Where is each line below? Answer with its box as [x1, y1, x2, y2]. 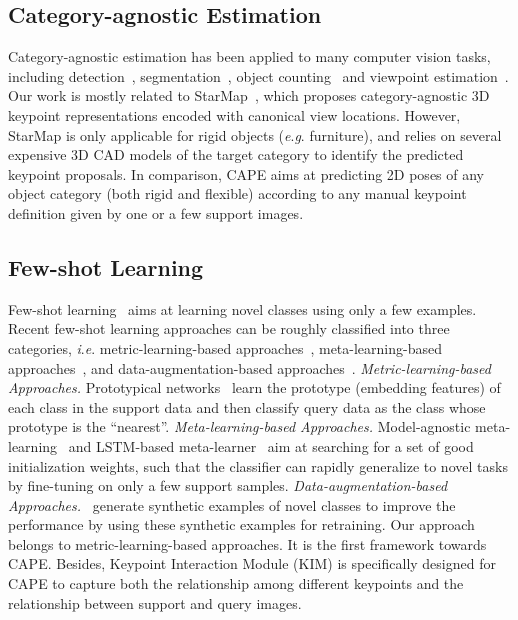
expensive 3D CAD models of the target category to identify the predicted [8, 144, 464, 165]
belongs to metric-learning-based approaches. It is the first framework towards [8, 533, 487, 554]
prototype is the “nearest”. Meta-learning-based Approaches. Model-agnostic [8, 416, 471, 437]
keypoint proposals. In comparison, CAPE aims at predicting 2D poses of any [8, 163, 485, 184]
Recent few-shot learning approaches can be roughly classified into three [8, 318, 450, 339]
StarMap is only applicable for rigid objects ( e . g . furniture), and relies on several [8, 124, 502, 145]
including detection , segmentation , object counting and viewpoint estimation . [8, 65, 509, 86]
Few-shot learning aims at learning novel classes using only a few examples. [8, 298, 477, 319]
